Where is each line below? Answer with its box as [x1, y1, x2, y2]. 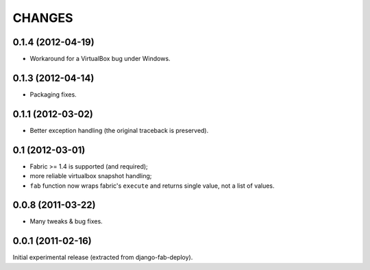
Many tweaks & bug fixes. [29, 217, 103, 225]
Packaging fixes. [29, 90, 77, 99]
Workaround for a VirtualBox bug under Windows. [29, 55, 171, 63]
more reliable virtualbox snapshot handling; [29, 172, 152, 180]
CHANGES [12, 10, 73, 25]
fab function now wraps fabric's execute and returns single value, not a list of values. [29, 182, 275, 190]
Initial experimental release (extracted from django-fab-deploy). [12, 254, 193, 262]
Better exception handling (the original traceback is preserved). [29, 126, 209, 134]
